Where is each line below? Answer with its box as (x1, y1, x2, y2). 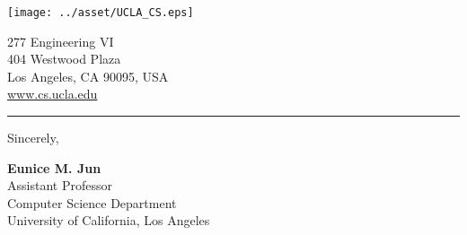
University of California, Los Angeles (7, 211, 210, 230)
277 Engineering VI (7, 31, 114, 50)
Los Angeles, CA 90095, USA (7, 66, 169, 85)
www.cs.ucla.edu (7, 84, 98, 103)
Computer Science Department (7, 193, 177, 212)
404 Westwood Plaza (7, 49, 121, 68)
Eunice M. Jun (7, 158, 101, 177)
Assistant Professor (7, 176, 112, 195)
